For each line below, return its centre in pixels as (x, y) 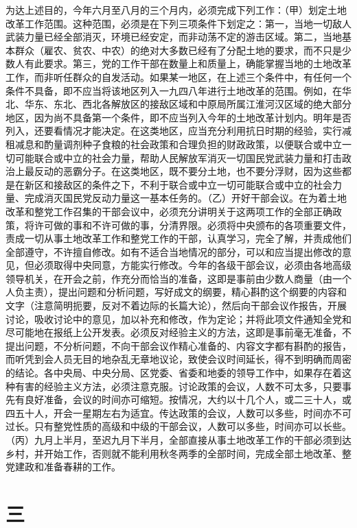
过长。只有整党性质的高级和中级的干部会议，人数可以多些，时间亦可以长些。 (178, 426)
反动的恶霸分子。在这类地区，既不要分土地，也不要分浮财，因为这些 (188, 171)
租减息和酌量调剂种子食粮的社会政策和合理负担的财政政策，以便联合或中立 (174, 144)
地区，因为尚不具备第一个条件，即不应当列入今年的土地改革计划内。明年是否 (178, 117)
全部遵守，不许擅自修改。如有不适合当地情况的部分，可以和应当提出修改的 (174, 251)
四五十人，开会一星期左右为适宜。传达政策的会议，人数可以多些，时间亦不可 (178, 412)
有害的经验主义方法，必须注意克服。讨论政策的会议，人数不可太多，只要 (178, 386)
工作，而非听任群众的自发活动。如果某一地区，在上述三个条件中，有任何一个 (178, 76)
